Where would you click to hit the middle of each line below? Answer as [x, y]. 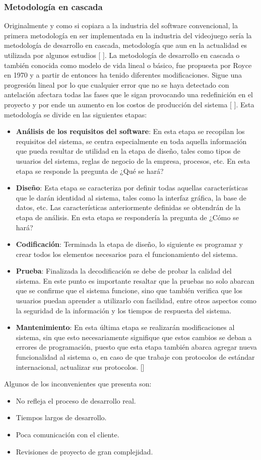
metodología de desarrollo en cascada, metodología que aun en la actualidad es [126, 45]
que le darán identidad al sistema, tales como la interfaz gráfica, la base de [131, 197]
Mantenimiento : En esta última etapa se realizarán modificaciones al [125, 327]
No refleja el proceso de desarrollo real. [76, 400]
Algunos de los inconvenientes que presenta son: [78, 384]
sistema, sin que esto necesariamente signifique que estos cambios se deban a [134, 337]
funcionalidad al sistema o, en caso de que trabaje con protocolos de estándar [135, 357]
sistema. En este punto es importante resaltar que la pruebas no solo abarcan [135, 280]
